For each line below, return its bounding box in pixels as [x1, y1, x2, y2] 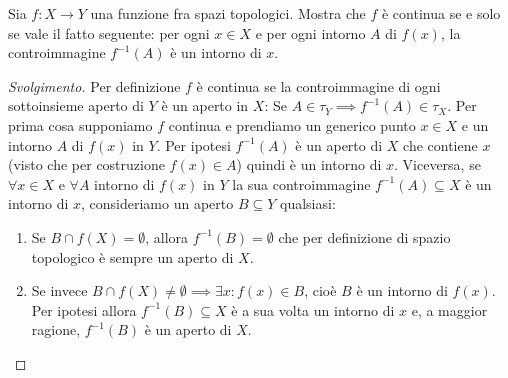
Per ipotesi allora [31, 299, 137, 320]
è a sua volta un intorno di [231, 299, 395, 320]
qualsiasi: [280, 193, 336, 214]
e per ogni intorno [255, 22, 366, 43]
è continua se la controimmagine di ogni [196, 75, 441, 96]
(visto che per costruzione [8, 154, 165, 175]
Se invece [31, 280, 88, 301]
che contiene [403, 134, 478, 155]
